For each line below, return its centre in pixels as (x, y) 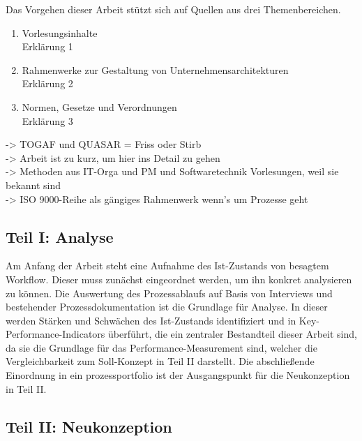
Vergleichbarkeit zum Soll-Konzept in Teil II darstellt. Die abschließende (160, 361)
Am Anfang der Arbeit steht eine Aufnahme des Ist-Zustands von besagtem (167, 266)
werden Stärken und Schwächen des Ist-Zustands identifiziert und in (151, 320)
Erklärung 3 (47, 120)
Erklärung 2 (47, 83)
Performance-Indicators (55, 334)
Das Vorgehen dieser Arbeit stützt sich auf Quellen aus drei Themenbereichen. (173, 9)
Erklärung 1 (47, 46)
